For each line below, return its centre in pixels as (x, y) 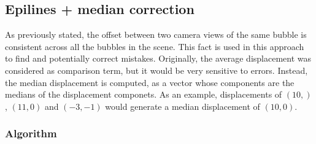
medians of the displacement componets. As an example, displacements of (144, 94)
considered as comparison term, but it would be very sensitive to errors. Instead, (156, 70)
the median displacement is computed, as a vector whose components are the (150, 82)
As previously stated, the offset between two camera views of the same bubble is (156, 34)
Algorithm (31, 133)
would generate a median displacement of (183, 106)
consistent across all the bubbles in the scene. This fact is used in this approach (155, 46)
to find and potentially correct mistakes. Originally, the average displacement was (158, 58)
